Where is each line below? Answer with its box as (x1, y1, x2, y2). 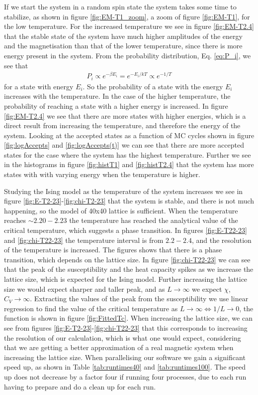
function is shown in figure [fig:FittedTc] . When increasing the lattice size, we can (4, 313, 253, 323)
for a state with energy (4, 81, 74, 91)
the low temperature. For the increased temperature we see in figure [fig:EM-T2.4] (4, 21, 254, 31)
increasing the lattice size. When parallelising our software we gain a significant (4, 352, 246, 362)
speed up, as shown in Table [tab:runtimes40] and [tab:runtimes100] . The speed (4, 362, 246, 372)
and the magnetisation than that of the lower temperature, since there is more (4, 40, 243, 51)
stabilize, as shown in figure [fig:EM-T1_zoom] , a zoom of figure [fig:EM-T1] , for (4, 11, 250, 21)
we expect (192, 283, 222, 294)
